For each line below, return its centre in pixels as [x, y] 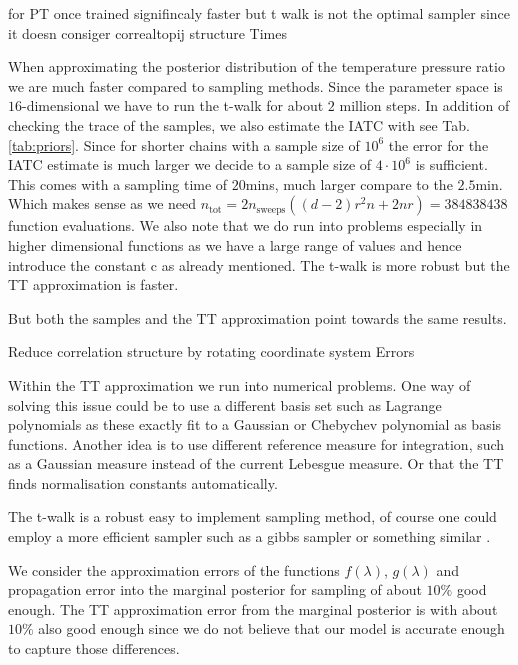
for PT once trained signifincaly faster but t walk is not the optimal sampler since [259, 13]
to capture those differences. [94, 648]
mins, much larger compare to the [349, 183]
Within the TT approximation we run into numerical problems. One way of [239, 384]
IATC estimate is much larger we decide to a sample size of [190, 164]
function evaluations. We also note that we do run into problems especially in [245, 225]
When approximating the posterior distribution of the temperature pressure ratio [256, 66]
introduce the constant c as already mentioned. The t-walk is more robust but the [259, 264]
